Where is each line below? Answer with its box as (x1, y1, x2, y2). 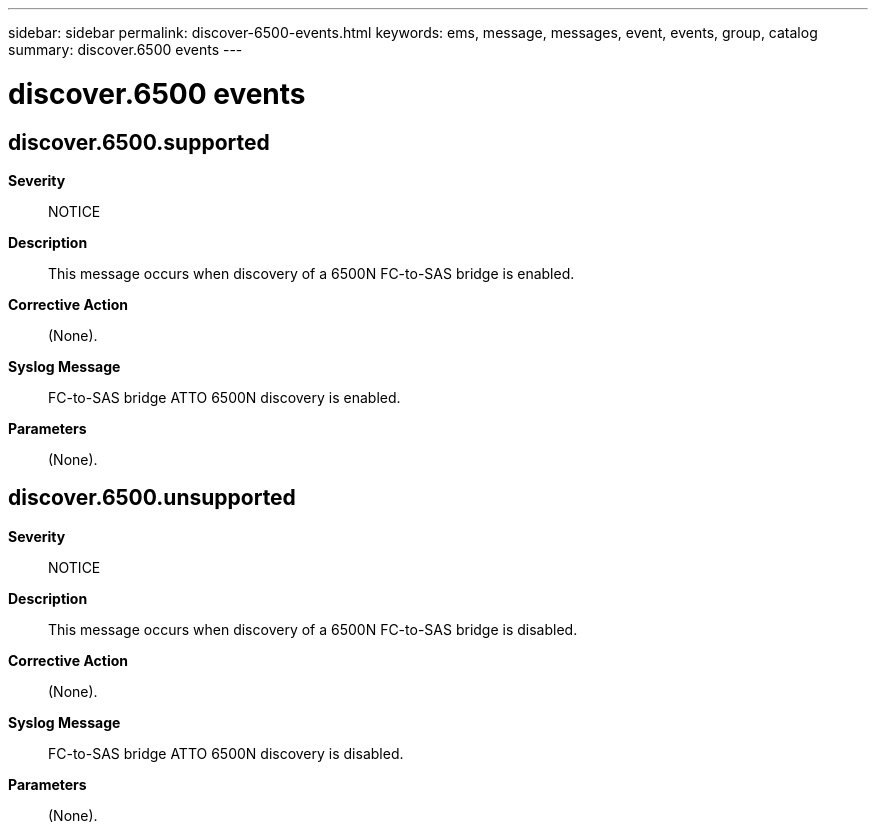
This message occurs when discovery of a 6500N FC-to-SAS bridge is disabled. (48, 620, 578, 638)
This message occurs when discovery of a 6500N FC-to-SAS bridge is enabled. (48, 264, 575, 282)
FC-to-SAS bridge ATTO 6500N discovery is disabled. (48, 744, 404, 762)
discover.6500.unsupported (8, 485, 296, 511)
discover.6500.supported (8, 129, 270, 155)
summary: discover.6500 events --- (8, 41, 243, 58)
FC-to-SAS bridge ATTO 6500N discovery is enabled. (48, 388, 401, 406)
